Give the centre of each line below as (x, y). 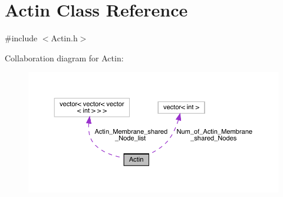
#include (21, 38)
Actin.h (64, 38)
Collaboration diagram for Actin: (64, 58)
